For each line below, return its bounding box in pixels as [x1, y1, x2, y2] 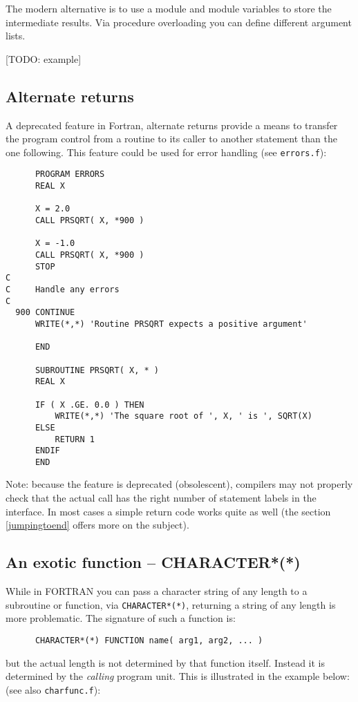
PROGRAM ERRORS [35, 169, 105, 180]
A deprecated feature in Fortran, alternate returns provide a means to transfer [6, 117, 338, 132]
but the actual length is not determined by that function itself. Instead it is [6, 655, 325, 670]
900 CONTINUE [15, 307, 75, 318]
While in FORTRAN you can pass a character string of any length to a [6, 584, 308, 598]
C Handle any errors [6, 284, 120, 294]
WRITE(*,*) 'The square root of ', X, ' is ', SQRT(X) [55, 411, 312, 421]
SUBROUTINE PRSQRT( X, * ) [35, 365, 159, 375]
